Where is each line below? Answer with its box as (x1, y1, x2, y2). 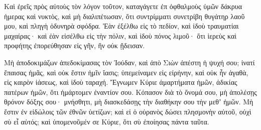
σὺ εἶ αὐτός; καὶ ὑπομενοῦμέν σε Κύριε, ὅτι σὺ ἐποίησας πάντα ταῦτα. (4, 116, 209, 126)
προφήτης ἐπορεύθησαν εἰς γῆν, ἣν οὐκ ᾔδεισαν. (4, 40, 145, 51)
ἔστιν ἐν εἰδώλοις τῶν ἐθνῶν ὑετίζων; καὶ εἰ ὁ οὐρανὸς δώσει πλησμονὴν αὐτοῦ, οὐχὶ (4, 106, 251, 116)
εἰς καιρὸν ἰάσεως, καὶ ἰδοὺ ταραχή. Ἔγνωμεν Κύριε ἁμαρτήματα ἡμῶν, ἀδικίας (4, 77, 237, 87)
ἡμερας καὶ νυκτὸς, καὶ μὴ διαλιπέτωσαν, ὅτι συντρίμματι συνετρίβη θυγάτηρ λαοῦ (4, 11, 245, 21)
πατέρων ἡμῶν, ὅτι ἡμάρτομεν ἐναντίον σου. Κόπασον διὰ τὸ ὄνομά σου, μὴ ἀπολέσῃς (4, 86, 257, 97)
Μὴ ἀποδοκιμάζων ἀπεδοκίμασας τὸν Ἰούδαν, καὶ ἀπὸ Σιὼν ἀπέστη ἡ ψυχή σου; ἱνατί (4, 57, 255, 67)
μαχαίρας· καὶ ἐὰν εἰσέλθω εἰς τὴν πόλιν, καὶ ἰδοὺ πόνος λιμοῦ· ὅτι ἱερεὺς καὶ (4, 30, 237, 41)
